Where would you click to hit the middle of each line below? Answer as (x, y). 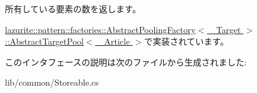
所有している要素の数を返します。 (73, 9)
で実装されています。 (186, 41)
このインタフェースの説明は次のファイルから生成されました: (126, 61)
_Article (114, 41)
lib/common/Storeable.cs (52, 82)
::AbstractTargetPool (44, 41)
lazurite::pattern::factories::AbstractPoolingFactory (100, 29)
